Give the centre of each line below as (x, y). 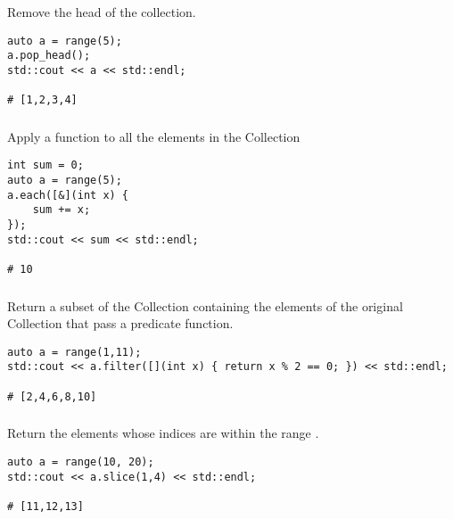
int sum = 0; (45, 165)
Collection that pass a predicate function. (120, 323)
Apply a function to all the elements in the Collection (154, 136)
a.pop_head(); (49, 56)
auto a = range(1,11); (74, 352)
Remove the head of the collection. (102, 12)
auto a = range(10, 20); (81, 461)
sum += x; (62, 210)
